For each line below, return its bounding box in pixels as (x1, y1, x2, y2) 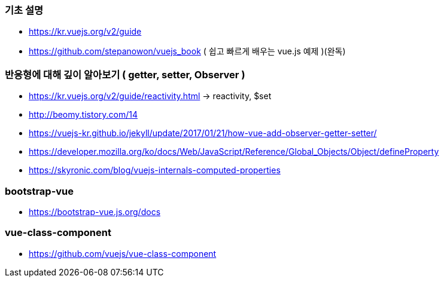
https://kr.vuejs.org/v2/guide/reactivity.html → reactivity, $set (29, 91, 272, 102)
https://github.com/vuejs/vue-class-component (29, 248, 217, 259)
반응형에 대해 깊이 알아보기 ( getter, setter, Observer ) (5, 68, 245, 81)
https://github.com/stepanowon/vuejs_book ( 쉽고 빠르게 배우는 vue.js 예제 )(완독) (29, 46, 346, 57)
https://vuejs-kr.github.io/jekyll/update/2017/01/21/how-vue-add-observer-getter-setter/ (29, 128, 377, 139)
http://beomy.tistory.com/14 (29, 109, 138, 120)
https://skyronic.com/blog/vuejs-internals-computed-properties (29, 165, 281, 176)
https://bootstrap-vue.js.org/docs (29, 206, 161, 217)
